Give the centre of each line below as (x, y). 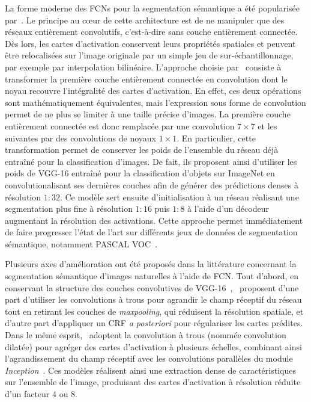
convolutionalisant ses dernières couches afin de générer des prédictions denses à (152, 184)
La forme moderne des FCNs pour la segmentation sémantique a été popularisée (152, 8)
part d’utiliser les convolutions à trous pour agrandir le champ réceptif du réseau (153, 299)
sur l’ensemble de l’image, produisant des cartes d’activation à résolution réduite (153, 382)
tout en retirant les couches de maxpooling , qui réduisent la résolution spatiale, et (154, 311)
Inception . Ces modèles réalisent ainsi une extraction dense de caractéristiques (150, 370)
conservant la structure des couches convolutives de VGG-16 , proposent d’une (152, 287)
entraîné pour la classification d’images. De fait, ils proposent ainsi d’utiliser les (151, 161)
